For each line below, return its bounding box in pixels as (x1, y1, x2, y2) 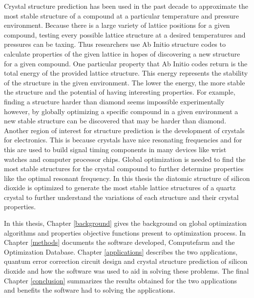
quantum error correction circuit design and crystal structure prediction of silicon (4, 256, 248, 266)
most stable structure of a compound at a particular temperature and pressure (4, 10, 239, 20)
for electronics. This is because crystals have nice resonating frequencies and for (4, 135, 242, 145)
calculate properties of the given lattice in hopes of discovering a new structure (4, 48, 240, 59)
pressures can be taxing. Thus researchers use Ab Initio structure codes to (4, 39, 226, 49)
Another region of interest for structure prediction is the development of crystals (4, 125, 245, 135)
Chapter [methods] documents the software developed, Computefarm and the (4, 237, 235, 247)
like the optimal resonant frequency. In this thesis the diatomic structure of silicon (4, 173, 250, 183)
